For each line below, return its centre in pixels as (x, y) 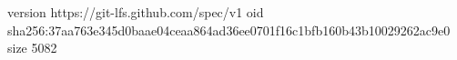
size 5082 (32, 48)
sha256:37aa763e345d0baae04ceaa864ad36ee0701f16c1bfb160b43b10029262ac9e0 (229, 30)
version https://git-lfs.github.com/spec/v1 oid (136, 12)
